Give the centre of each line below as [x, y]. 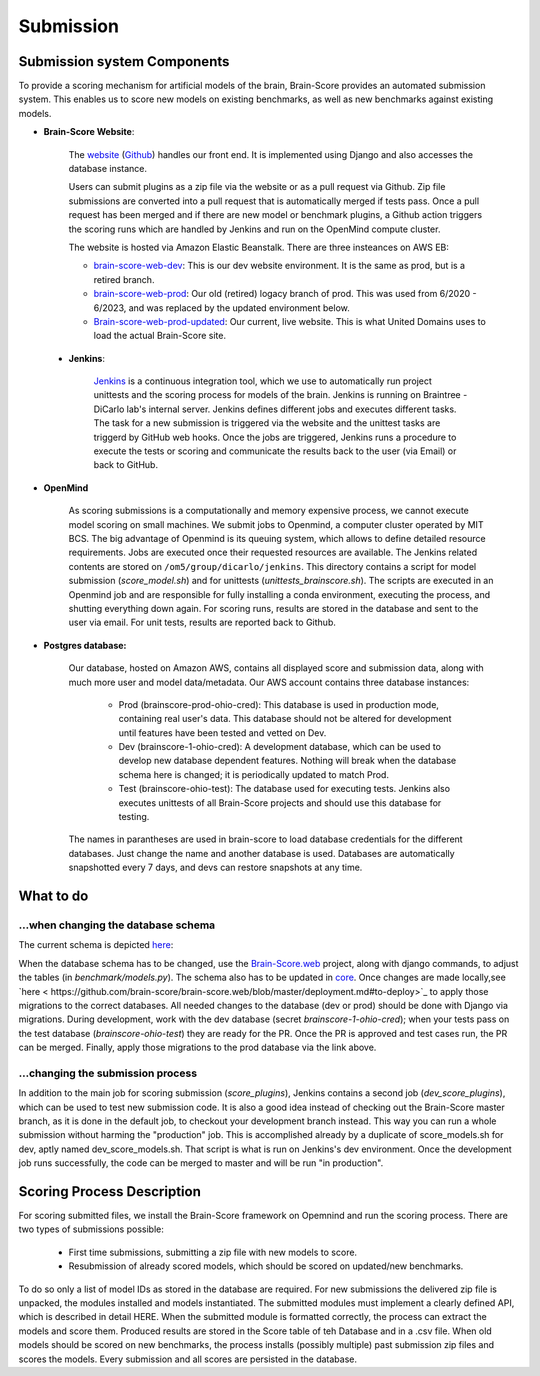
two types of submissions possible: [91, 1229]
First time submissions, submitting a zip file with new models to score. [213, 1252]
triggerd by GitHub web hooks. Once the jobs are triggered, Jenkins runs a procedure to [275, 437]
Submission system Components [124, 61]
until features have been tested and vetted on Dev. [222, 732]
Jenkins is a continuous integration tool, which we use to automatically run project [262, 381]
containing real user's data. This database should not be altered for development [285, 719]
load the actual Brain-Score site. [160, 336]
